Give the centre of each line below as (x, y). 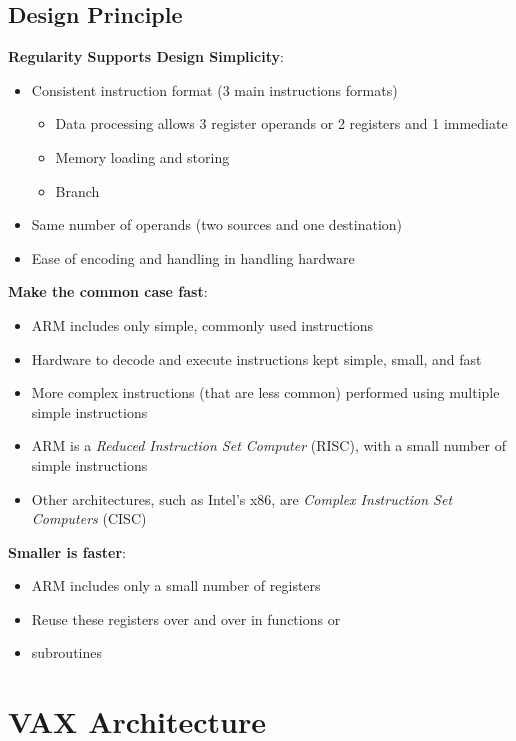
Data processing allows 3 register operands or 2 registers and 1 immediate (281, 123)
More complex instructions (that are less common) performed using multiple (265, 392)
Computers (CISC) (89, 518)
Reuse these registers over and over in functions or (186, 618)
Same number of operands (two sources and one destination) (217, 224)
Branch (77, 190)
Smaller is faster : (67, 551)
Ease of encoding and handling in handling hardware (193, 257)
